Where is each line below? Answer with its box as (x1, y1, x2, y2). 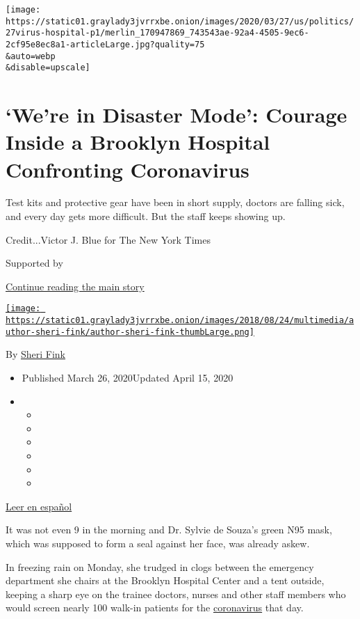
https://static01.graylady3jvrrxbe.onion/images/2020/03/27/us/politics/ (6, 16, 354, 26)
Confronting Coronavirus (6, 155, 249, 183)
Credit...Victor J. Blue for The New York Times (6, 232, 211, 246)
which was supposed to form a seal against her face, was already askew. (6, 535, 310, 550)
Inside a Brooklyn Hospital (6, 127, 270, 156)
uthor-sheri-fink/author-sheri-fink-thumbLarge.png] (6, 327, 254, 337)
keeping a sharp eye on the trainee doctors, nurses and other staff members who (6, 586, 346, 601)
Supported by (6, 256, 63, 270)
